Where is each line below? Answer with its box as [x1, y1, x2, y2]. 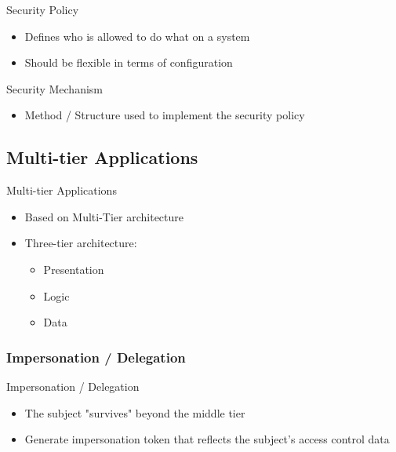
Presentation [43, 261, 104, 277]
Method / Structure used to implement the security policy [24, 107, 305, 123]
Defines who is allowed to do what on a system [24, 27, 250, 44]
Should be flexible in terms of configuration [24, 54, 233, 71]
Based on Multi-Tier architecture [24, 208, 184, 224]
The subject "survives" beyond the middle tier [24, 404, 245, 421]
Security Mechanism [6, 80, 104, 97]
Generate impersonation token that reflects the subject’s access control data [24, 431, 390, 447]
